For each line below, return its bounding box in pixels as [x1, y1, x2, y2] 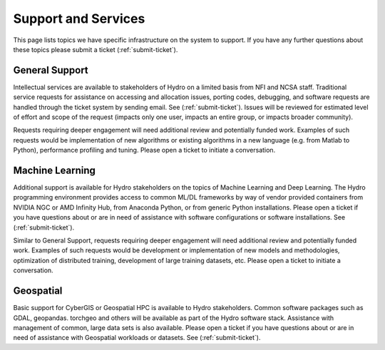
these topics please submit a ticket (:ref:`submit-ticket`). [13, 45, 178, 53]
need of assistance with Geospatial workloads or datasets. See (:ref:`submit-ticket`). [13, 334, 261, 342]
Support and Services [13, 11, 145, 26]
